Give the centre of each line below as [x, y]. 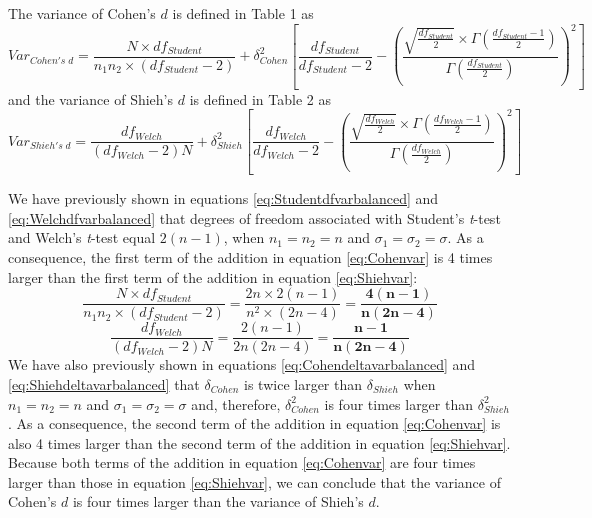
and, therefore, [236, 403]
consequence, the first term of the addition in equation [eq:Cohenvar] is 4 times [250, 257]
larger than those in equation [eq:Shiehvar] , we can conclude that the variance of [254, 481]
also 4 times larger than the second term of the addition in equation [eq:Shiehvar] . [259, 442]
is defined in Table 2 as [260, 98]
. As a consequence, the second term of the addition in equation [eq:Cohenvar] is [254, 423]
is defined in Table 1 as [243, 13]
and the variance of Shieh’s [91, 98]
